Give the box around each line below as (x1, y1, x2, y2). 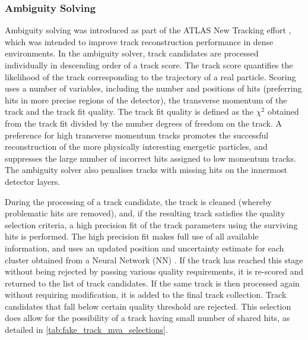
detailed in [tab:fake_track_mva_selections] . (5, 323, 168, 336)
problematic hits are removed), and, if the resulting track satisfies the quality (5, 207, 285, 219)
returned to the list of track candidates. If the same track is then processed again (5, 276, 300, 289)
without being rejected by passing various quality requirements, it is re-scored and (5, 265, 304, 278)
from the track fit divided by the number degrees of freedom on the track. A (5, 117, 282, 129)
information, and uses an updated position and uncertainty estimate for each (5, 241, 284, 254)
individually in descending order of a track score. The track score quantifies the (5, 59, 293, 71)
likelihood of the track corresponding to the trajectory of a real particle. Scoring (5, 70, 296, 83)
